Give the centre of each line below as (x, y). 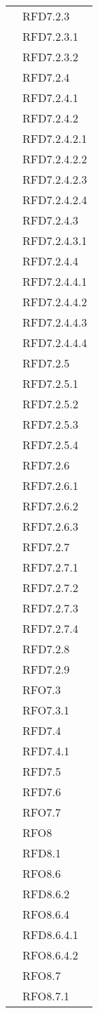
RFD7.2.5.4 (50, 445)
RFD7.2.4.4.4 (55, 342)
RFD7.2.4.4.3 (55, 322)
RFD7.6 (42, 792)
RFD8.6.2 (46, 894)
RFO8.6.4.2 (50, 955)
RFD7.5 (42, 771)
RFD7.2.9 (46, 669)
